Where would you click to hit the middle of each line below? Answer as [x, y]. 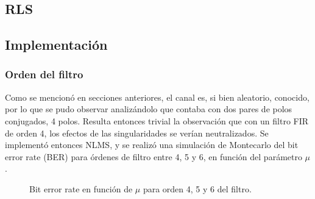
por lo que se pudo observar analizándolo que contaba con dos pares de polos [149, 109]
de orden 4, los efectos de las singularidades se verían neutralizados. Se [137, 133]
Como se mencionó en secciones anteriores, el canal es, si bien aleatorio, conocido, [157, 97]
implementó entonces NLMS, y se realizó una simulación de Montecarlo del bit [152, 145]
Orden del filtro [44, 74]
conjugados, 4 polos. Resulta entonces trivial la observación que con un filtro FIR [157, 120]
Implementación [56, 45]
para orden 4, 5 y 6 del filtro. [197, 188]
